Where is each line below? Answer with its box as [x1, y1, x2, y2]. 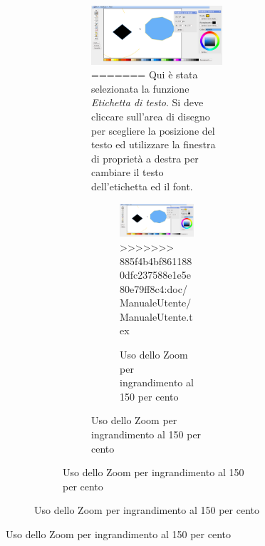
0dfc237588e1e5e [120, 267, 191, 282]
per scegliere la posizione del [91, 123, 215, 138]
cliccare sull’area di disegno [91, 109, 210, 124]
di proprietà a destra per [91, 150, 199, 165]
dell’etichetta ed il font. [91, 179, 193, 193]
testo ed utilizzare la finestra [91, 137, 216, 152]
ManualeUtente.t [120, 309, 193, 324]
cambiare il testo [91, 165, 164, 180]
